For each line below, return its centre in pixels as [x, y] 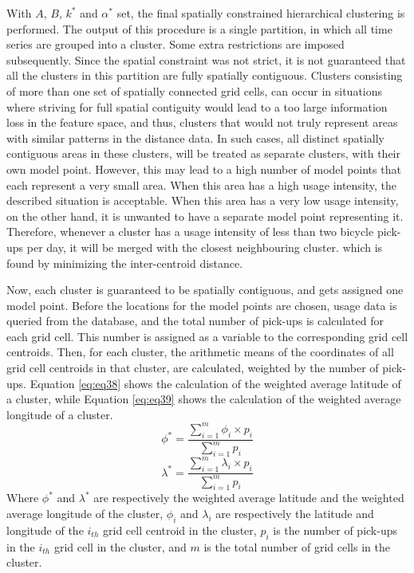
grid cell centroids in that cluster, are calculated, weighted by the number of [193, 368]
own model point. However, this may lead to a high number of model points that [204, 169]
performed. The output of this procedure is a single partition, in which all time [199, 28]
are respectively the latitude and [295, 513]
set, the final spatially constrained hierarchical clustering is [261, 13]
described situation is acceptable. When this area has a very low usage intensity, [203, 200]
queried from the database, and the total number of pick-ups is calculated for [195, 321]
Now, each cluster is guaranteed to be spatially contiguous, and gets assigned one [205, 290]
